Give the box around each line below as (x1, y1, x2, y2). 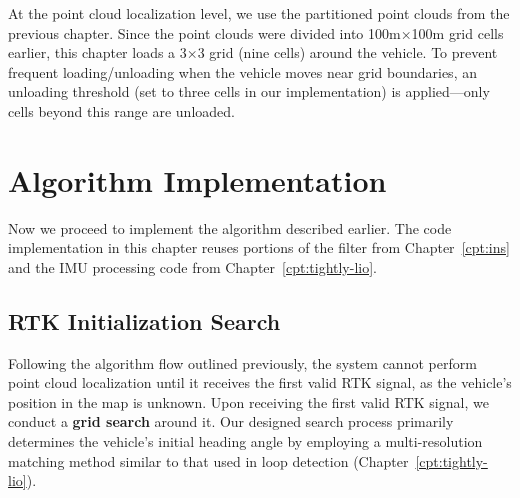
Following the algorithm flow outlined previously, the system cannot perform (8, 352, 477, 373)
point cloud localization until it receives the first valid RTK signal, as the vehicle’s (8, 372, 512, 393)
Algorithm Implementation (8, 159, 387, 200)
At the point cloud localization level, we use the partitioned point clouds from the (8, 3, 510, 23)
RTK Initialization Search (8, 305, 281, 336)
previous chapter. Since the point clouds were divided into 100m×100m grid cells (8, 22, 504, 43)
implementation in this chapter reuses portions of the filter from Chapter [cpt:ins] (8, 237, 510, 258)
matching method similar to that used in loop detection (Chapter (8, 450, 409, 471)
